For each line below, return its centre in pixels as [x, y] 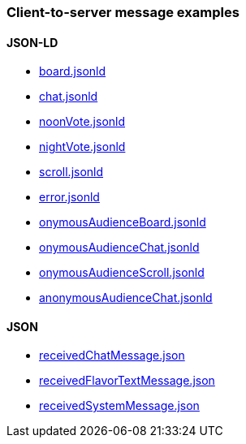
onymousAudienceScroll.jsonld [122, 273]
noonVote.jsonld [82, 122]
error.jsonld [69, 197]
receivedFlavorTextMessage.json [127, 381]
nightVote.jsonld [82, 147]
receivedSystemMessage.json [119, 406]
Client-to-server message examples [123, 12]
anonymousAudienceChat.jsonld [126, 298]
